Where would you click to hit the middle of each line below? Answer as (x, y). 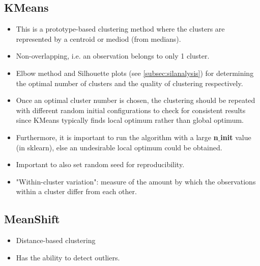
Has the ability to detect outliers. (68, 257)
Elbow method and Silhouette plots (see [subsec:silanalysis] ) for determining (135, 73)
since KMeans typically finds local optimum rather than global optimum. (130, 120)
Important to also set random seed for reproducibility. (100, 164)
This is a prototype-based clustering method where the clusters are (120, 29)
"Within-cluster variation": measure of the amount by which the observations (136, 181)
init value (236, 137)
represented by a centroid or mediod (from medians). (98, 38)
